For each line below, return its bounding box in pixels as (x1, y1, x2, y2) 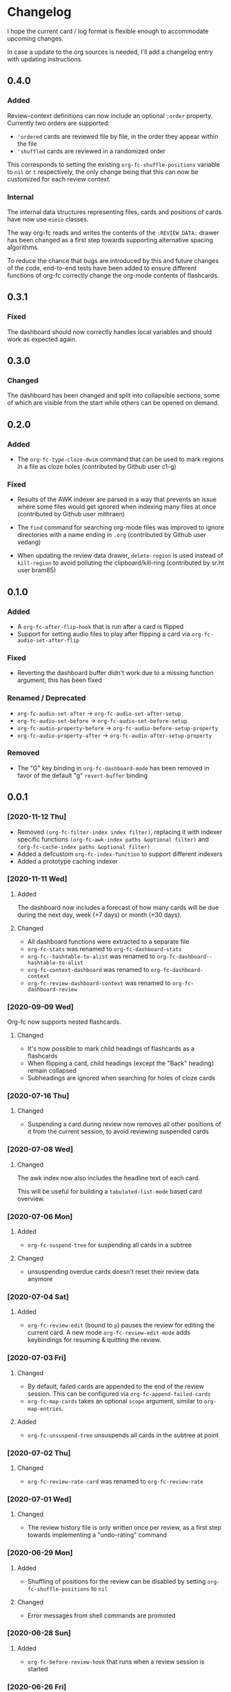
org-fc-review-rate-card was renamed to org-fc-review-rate (27, 1477, 203, 1485)
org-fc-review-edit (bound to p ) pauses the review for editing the (27, 1321, 215, 1330)
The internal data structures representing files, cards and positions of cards (7, 208, 222, 216)
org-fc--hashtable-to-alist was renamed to (27, 952, 156, 960)
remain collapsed (27, 1067, 77, 1075)
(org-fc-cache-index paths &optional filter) (17, 844, 150, 850)
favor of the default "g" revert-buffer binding (17, 771, 148, 779)
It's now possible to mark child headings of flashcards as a (27, 1044, 195, 1053)
